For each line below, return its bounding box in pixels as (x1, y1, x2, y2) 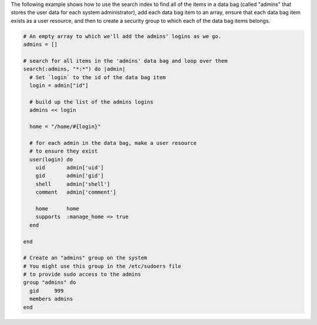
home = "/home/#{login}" (29, 123, 101, 130)
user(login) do (29, 156, 73, 162)
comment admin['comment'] (35, 189, 117, 196)
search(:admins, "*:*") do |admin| (23, 66, 126, 73)
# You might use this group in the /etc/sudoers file (23, 263, 181, 269)
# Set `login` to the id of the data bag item (29, 74, 166, 80)
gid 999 (29, 287, 64, 294)
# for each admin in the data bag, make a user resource (29, 140, 197, 146)
